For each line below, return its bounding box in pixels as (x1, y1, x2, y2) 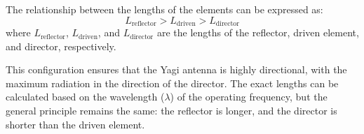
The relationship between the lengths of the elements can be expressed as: (6, 2, 323, 16)
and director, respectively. (6, 38, 116, 53)
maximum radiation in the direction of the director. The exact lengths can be (6, 75, 339, 90)
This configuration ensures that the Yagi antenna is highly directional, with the (6, 62, 347, 77)
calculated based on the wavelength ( (6, 89, 165, 104)
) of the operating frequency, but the (170, 89, 328, 104)
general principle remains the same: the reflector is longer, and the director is (6, 103, 337, 118)
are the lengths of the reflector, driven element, (156, 25, 359, 40)
